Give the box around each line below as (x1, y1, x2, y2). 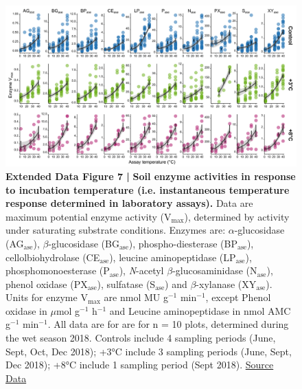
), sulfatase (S (97, 276, 156, 291)
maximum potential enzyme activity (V (5, 209, 172, 223)
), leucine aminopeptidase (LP (109, 249, 236, 264)
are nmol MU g (104, 290, 168, 304)
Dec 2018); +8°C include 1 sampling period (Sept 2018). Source (5, 357, 274, 372)
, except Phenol (205, 290, 271, 304)
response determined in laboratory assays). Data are (5, 196, 253, 210)
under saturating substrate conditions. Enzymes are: (5, 223, 226, 237)
